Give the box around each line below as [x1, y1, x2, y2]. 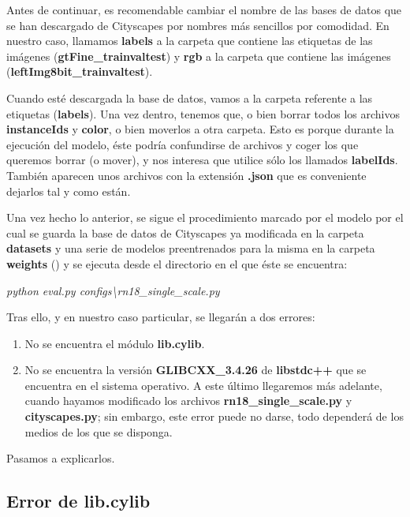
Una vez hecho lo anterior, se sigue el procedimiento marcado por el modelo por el [6, 209, 404, 226]
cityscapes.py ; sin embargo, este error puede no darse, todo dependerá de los [24, 408, 404, 425]
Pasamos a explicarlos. [6, 450, 115, 466]
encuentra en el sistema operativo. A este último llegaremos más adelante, [24, 377, 382, 393]
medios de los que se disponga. [24, 423, 173, 440]
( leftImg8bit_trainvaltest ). [6, 63, 153, 80]
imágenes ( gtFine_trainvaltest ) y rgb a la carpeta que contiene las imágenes [6, 47, 391, 64]
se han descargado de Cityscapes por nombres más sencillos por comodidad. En [6, 17, 389, 33]
